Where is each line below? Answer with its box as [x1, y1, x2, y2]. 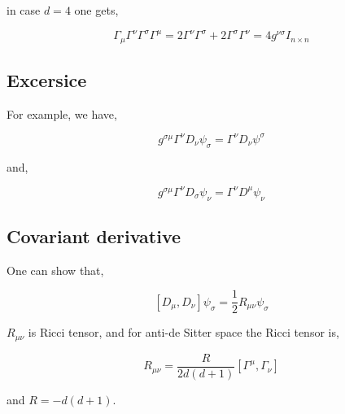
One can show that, [7, 261, 104, 278]
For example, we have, [7, 105, 117, 122]
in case [7, 2, 41, 18]
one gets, [74, 2, 119, 18]
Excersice [7, 67, 87, 92]
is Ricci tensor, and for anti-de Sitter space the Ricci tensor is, [28, 324, 339, 341]
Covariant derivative [7, 223, 181, 248]
